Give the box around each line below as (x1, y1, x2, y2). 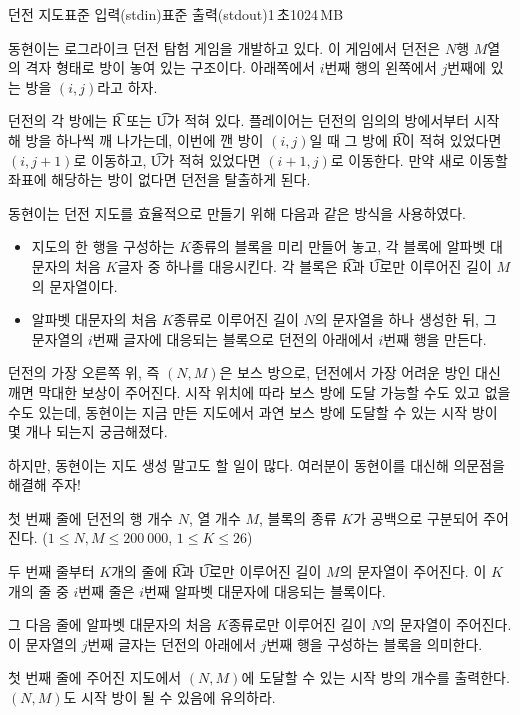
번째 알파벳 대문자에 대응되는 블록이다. (144, 580, 386, 601)
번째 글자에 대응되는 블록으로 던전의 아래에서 (92, 328, 374, 349)
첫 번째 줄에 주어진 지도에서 (8, 667, 182, 688)
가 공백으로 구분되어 (353, 507, 479, 528)
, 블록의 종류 (259, 507, 337, 528)
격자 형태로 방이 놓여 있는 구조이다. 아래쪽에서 (25, 57, 316, 78)
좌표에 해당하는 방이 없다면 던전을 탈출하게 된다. (8, 169, 311, 190)
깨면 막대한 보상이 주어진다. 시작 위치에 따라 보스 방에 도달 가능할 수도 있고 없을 (8, 381, 511, 402)
